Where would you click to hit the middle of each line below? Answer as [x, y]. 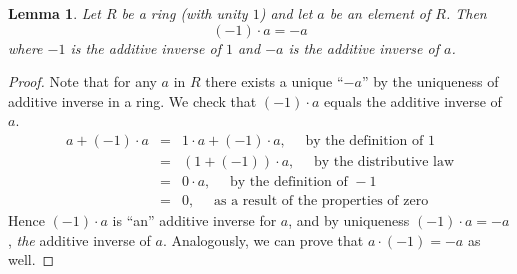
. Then [466, 13]
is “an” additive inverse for [194, 220]
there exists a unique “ [274, 81]
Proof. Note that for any [82, 81]
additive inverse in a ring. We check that [132, 100]
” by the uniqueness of [430, 81]
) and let [286, 13]
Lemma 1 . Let [54, 13]
